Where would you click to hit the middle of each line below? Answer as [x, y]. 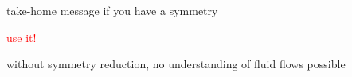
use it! [22, 37]
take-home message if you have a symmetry [112, 10]
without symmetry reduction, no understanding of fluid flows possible [176, 64]
